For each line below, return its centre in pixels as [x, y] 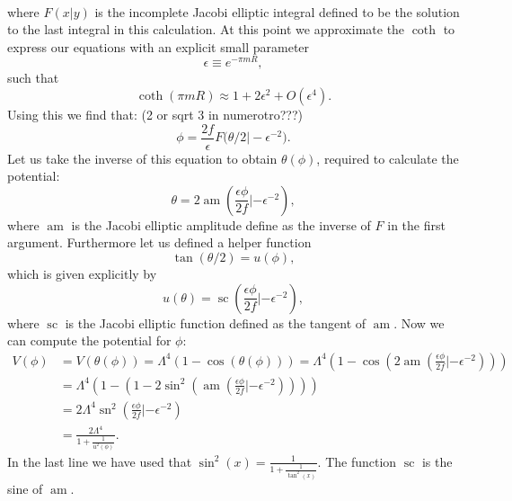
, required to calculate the [388, 158]
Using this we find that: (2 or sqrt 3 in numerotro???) [155, 114]
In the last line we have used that [100, 461]
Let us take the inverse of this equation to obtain [142, 158]
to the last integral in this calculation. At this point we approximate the [206, 29]
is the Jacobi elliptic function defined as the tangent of [216, 322]
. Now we [419, 322]
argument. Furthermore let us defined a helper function [159, 242]
